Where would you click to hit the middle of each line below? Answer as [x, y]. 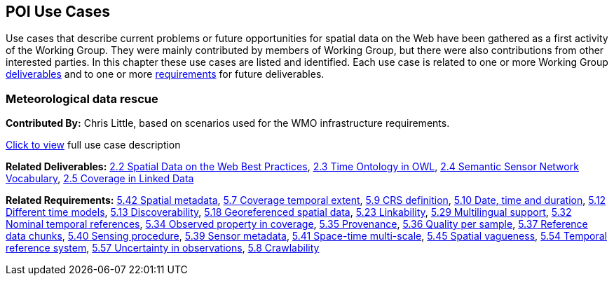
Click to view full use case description [93, 145]
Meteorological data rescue [82, 98]
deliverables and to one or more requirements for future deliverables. [165, 74]
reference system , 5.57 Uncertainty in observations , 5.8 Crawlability [163, 248]
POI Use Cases [58, 12]
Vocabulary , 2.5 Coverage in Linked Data [100, 179]
